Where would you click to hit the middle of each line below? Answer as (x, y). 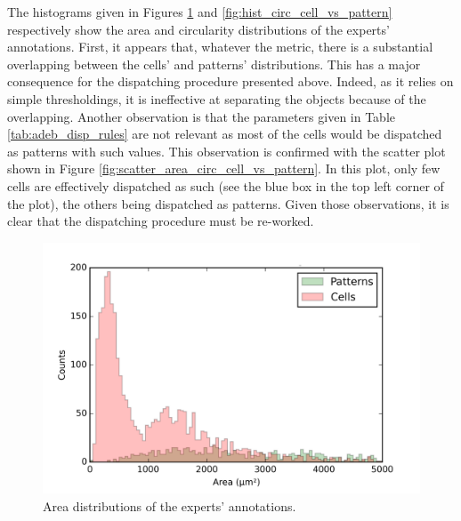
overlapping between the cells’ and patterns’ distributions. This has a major (214, 64)
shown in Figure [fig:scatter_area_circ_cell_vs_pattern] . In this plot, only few (224, 168)
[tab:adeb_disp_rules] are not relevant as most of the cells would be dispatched (225, 134)
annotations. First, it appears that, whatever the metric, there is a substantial (220, 47)
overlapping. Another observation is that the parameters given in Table (202, 116)
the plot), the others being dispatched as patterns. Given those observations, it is (228, 203)
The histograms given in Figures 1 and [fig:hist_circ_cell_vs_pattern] (200, 12)
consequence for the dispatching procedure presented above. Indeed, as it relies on (230, 81)
